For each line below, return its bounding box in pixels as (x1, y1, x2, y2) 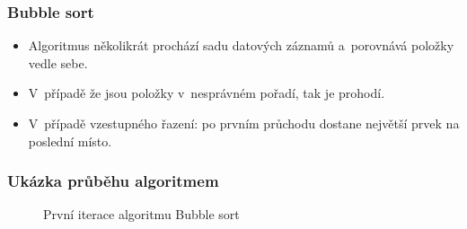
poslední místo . (28, 131, 112, 150)
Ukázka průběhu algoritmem (7, 170, 219, 192)
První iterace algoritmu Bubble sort (43, 205, 240, 224)
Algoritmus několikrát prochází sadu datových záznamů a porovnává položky (28, 36, 454, 55)
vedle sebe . (28, 53, 88, 72)
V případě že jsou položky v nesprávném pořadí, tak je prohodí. (28, 84, 385, 102)
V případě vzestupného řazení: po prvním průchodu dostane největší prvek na (28, 114, 460, 132)
